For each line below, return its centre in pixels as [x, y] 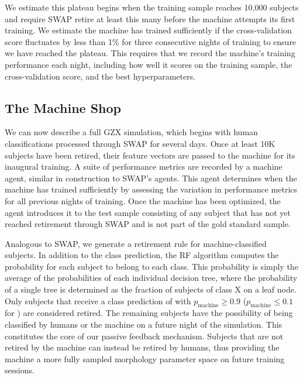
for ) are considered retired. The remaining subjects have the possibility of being [149, 313]
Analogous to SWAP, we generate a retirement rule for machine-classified [136, 243]
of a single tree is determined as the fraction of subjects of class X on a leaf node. [151, 289]
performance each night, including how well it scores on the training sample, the [149, 64]
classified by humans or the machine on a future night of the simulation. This [144, 324]
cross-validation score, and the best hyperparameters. [100, 76]
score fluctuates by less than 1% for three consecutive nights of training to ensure [151, 41]
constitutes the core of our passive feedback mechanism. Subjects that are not [144, 336]
